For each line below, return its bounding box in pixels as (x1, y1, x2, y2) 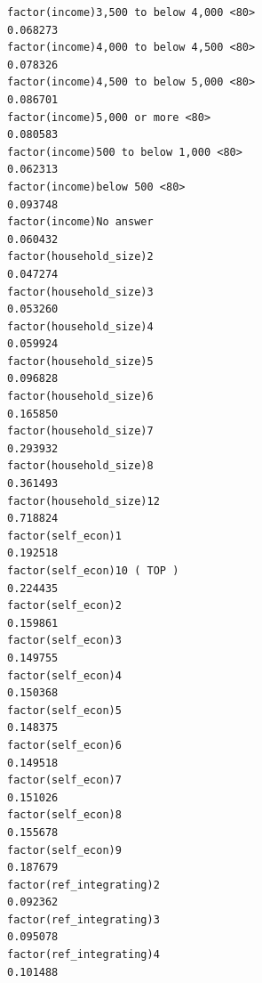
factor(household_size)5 (7, 354, 154, 368)
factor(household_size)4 (7, 320, 154, 333)
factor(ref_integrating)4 (7, 948, 160, 962)
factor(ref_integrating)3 (7, 913, 160, 926)
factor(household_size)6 (7, 390, 154, 403)
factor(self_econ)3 (7, 634, 122, 647)
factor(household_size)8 (7, 459, 154, 473)
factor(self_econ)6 (7, 738, 122, 751)
